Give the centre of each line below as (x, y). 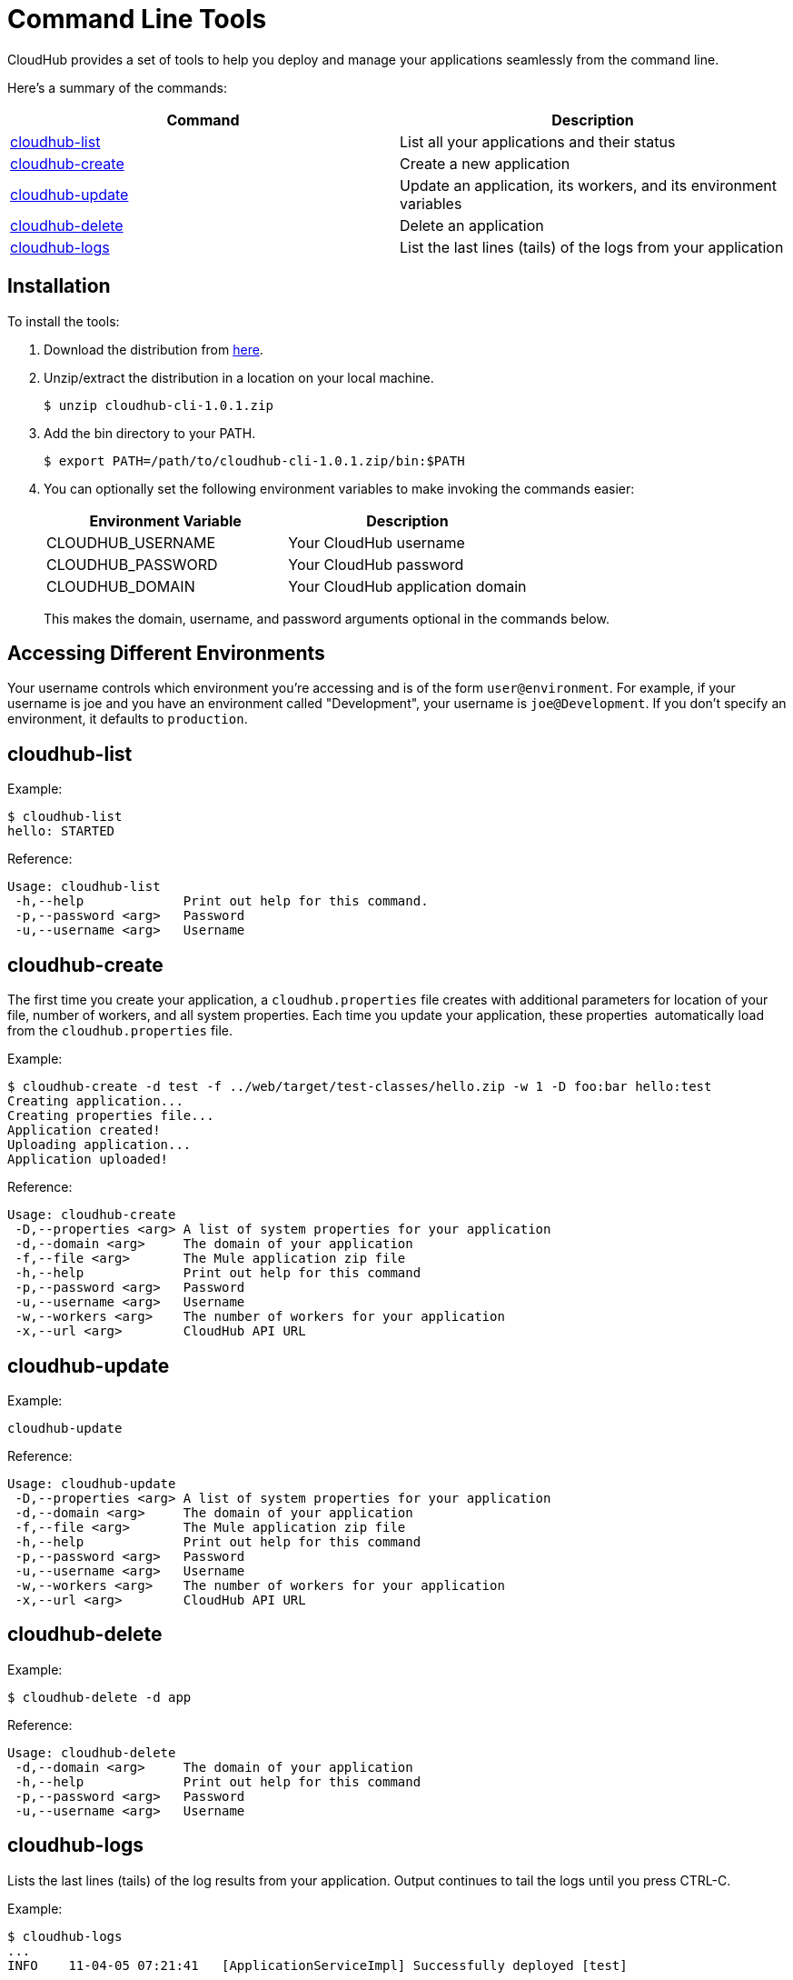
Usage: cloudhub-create (92, 1215)
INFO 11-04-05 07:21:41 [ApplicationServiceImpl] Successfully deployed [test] (317, 1965)
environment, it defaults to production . (128, 719)
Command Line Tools (137, 19)
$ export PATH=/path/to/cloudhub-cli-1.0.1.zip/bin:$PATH (254, 460)
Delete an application (472, 225)
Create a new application (485, 163)
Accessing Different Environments (166, 654)
